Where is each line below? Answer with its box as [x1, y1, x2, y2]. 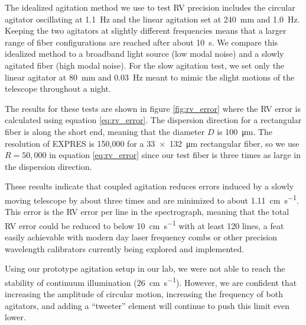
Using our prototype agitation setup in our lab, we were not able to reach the [5, 262, 285, 275]
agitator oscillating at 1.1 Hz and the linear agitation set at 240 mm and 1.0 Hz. [5, 12, 300, 25]
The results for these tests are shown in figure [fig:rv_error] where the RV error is [5, 102, 301, 114]
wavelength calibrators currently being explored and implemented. [5, 242, 245, 255]
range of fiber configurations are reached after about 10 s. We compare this [5, 36, 278, 48]
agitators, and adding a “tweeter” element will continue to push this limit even [5, 299, 290, 311]
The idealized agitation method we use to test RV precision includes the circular [5, 1, 295, 13]
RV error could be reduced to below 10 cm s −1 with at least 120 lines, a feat [5, 217, 284, 231]
